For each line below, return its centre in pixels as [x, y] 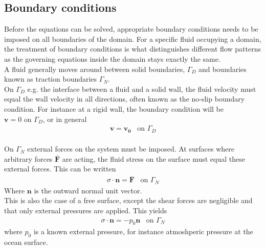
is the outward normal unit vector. [88, 190]
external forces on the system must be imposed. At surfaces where [131, 149]
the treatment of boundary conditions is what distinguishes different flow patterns [132, 49]
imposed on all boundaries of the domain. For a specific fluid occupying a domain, [133, 39]
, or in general [65, 119]
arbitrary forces [28, 158]
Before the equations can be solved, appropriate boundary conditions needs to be [131, 29]
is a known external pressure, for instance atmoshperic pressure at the [143, 231]
